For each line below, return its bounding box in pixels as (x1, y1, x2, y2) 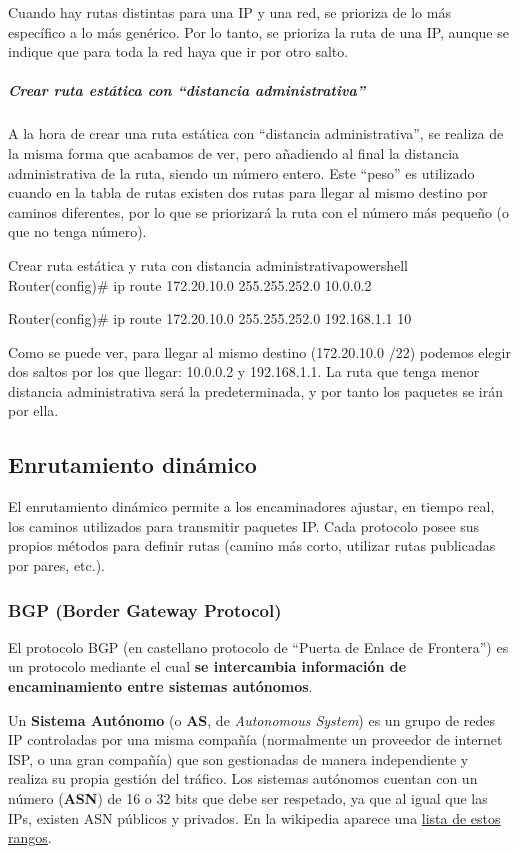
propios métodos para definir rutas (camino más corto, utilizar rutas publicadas (8, 535, 496, 556)
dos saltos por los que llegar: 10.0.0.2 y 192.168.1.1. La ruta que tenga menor (8, 361, 480, 382)
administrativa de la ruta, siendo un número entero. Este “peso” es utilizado (8, 162, 475, 183)
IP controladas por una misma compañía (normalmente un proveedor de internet (8, 729, 503, 750)
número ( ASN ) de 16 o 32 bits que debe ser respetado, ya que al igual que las (8, 788, 488, 809)
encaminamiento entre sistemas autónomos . (8, 676, 313, 697)
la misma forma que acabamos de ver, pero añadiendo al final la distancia (8, 142, 460, 163)
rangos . (8, 827, 52, 848)
